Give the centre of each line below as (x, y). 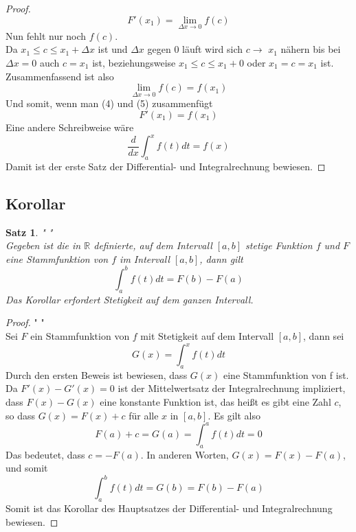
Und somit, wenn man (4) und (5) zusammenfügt (109, 103)
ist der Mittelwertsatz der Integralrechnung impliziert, (232, 388)
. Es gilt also (234, 415)
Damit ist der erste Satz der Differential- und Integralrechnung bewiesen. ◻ (166, 166)
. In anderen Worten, (185, 454)
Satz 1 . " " (29, 232)
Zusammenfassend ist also (60, 76)
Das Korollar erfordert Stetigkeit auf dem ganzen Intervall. (130, 299)
